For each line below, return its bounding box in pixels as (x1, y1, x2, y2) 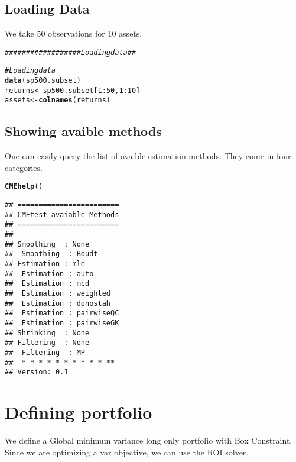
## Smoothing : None (5, 240, 90, 248)
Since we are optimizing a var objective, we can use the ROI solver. (5, 445, 249, 458)
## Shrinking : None (5, 328, 90, 337)
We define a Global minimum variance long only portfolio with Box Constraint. (5, 434, 292, 447)
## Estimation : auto (5, 269, 94, 278)
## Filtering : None (5, 338, 90, 347)
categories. (5, 161, 43, 173)
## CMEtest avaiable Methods (5, 210, 119, 219)
